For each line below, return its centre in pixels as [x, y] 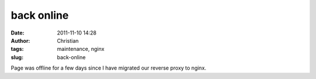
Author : [20, 40]
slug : [17, 57]
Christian [68, 40]
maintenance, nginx [81, 49]
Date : [18, 33]
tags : [17, 49]
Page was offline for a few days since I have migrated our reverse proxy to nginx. [109, 68]
